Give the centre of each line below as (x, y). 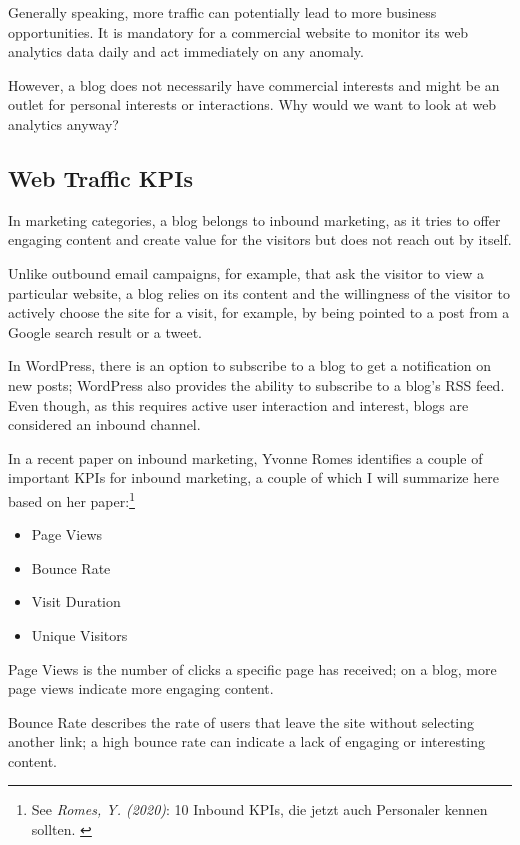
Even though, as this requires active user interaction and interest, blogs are (238, 404)
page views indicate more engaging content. (141, 688)
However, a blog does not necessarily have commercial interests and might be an (254, 84)
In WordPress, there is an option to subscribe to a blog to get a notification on (249, 365)
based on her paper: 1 (71, 499)
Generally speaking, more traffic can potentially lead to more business (222, 12)
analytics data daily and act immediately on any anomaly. (186, 51)
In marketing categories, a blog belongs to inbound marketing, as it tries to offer (254, 219)
